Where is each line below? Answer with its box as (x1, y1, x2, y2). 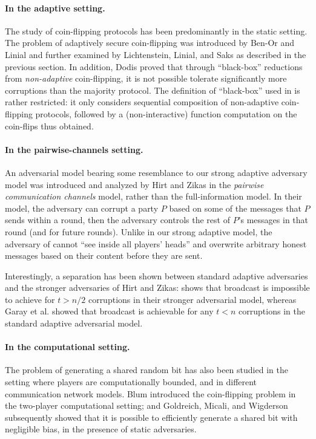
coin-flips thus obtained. (5, 119, 94, 132)
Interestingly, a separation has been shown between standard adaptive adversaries (5, 269, 308, 282)
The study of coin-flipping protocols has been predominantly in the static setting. (5, 24, 308, 37)
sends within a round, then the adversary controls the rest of (5, 213, 230, 226)
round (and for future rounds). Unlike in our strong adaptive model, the (5, 225, 272, 238)
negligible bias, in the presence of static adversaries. (5, 423, 197, 435)
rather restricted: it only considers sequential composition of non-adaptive (5, 96, 279, 108)
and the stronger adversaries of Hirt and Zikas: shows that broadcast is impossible (5, 281, 310, 294)
